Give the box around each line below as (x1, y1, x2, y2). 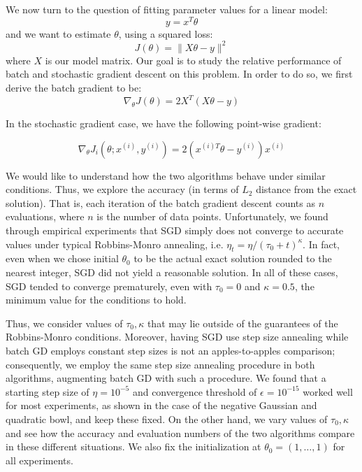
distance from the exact (256, 182, 357, 196)
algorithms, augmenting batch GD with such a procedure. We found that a (6, 371, 326, 385)
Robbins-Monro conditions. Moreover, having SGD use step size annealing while (6, 329, 349, 344)
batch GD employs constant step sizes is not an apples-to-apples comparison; (6, 343, 335, 357)
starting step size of (6, 384, 89, 399)
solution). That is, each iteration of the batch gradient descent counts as (6, 195, 316, 210)
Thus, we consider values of (6, 315, 123, 330)
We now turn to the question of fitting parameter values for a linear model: (6, 2, 328, 16)
